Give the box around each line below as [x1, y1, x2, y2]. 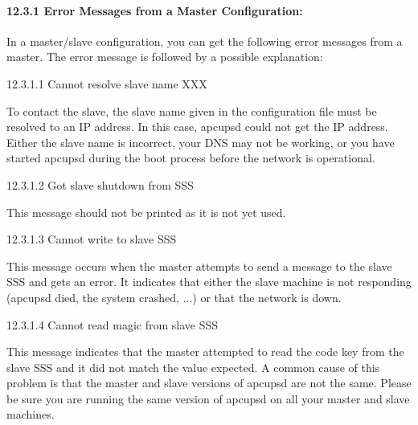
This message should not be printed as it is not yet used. [6, 203, 286, 220]
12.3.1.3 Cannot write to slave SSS [6, 231, 177, 247]
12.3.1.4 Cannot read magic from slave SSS [6, 316, 219, 333]
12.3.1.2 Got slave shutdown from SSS [6, 176, 194, 193]
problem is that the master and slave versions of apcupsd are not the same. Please [6, 374, 412, 391]
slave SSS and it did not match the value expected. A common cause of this [6, 358, 380, 375]
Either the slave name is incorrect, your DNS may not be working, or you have [6, 133, 395, 150]
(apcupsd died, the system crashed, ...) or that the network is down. [6, 288, 342, 305]
